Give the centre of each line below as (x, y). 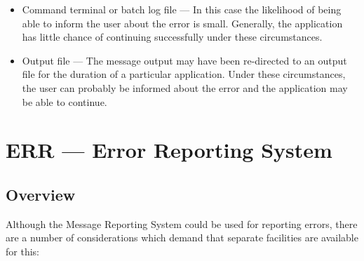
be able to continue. (65, 101)
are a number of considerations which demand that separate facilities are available (182, 237)
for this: (22, 251)
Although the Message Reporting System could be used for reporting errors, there (182, 223)
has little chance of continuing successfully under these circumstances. (172, 37)
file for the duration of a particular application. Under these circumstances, (184, 74)
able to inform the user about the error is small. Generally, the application (182, 23)
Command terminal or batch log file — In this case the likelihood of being (182, 9)
